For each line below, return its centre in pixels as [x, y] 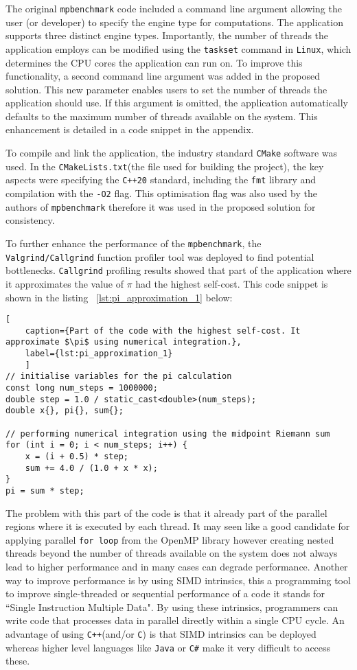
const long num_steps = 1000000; [82, 388]
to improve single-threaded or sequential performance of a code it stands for [165, 593]
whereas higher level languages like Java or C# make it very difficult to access [168, 647]
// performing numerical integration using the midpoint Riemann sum [168, 434]
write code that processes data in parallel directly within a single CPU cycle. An [175, 620]
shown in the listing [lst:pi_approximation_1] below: [119, 297]
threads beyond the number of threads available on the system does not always [172, 553]
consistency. [30, 220]
